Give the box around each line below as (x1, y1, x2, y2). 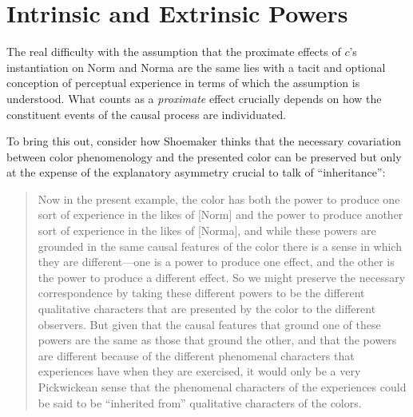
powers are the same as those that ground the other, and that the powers (38, 332, 397, 348)
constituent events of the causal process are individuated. (6, 105, 287, 122)
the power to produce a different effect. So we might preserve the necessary (38, 268, 406, 285)
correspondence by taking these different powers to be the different (38, 284, 365, 301)
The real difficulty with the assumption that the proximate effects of (6, 43, 341, 60)
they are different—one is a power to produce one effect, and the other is (38, 253, 395, 270)
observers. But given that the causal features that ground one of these (38, 316, 381, 332)
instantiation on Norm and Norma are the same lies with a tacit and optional (6, 58, 386, 75)
